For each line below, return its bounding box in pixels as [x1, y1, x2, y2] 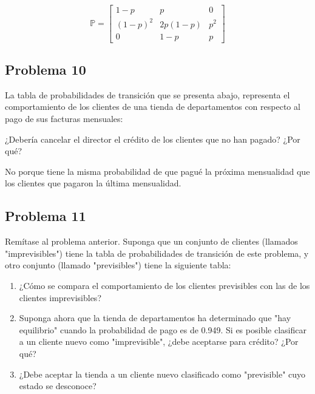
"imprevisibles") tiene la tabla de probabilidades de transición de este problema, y [5, 246, 309, 259]
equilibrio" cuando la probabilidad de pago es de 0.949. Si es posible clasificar [19, 323, 307, 336]
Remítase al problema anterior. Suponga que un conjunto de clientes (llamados [5, 235, 298, 248]
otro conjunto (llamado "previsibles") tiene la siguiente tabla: [5, 259, 231, 271]
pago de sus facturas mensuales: [5, 112, 123, 124]
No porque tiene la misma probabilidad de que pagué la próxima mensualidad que [5, 165, 310, 177]
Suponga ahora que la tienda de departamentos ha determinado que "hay [19, 311, 291, 324]
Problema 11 [5, 206, 86, 225]
